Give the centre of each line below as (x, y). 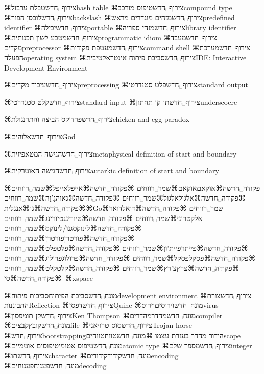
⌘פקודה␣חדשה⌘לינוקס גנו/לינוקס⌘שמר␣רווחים (73, 228)
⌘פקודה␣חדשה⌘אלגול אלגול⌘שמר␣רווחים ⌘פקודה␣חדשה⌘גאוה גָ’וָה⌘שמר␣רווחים (125, 198)
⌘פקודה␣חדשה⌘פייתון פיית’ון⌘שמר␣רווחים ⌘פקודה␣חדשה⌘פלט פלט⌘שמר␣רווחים (126, 248)
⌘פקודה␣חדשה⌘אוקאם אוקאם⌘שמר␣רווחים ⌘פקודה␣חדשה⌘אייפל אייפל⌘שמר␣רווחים (132, 188)
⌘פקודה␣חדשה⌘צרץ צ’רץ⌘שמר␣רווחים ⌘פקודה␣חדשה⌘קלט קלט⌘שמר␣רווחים (122, 268)
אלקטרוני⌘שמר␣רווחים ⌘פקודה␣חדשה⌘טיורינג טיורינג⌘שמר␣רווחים (103, 218)
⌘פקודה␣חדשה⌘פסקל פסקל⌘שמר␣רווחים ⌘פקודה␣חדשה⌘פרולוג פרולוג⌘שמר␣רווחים (130, 258)
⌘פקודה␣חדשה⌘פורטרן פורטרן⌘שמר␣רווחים (69, 238)
